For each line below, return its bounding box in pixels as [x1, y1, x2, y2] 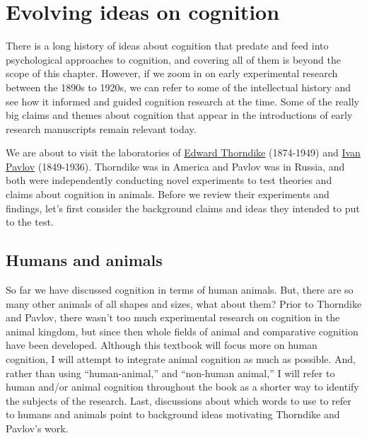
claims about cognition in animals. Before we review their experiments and [6, 187, 330, 202]
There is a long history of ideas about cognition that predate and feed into [6, 38, 329, 53]
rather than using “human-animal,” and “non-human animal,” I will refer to [6, 365, 335, 380]
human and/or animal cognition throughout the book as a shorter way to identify [6, 379, 359, 394]
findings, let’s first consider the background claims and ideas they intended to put [6, 200, 360, 215]
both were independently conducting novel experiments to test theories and [6, 173, 332, 188]
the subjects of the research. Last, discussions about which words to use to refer [6, 393, 351, 408]
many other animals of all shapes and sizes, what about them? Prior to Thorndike [6, 296, 362, 311]
